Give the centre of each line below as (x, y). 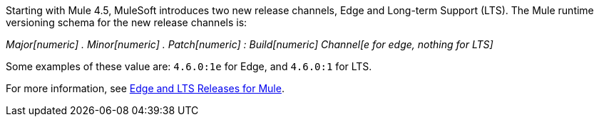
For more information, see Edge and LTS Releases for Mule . (145, 88)
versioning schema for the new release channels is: (127, 22)
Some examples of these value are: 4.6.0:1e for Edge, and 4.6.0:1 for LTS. (189, 66)
